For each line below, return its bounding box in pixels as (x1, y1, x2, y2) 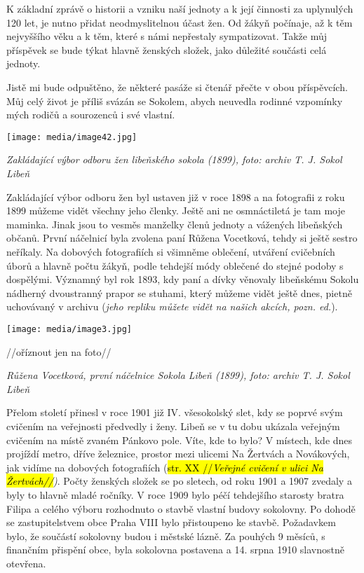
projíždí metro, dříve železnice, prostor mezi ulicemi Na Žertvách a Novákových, (6, 446, 350, 461)
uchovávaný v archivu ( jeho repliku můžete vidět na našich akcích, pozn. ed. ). (6, 299, 338, 314)
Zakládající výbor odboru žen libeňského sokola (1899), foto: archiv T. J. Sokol (6, 152, 342, 167)
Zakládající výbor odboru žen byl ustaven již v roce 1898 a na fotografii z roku (6, 189, 345, 204)
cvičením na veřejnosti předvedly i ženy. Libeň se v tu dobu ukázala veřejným (6, 418, 340, 433)
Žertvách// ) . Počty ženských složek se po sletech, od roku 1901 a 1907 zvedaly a (6, 474, 352, 488)
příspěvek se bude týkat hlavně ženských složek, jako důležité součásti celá (6, 42, 327, 57)
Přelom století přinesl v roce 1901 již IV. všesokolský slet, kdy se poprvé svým (6, 405, 343, 420)
